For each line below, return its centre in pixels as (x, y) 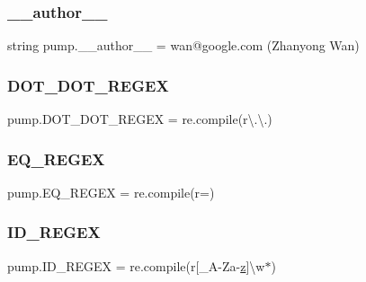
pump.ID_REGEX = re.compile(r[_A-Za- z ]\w (136, 265)
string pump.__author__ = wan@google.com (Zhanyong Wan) (183, 45)
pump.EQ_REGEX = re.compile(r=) (111, 192)
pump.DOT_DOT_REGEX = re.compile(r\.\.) (140, 119)
